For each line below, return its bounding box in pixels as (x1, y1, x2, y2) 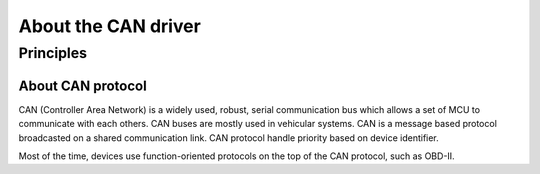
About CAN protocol (18, 77, 147, 94)
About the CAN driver (18, 15, 202, 37)
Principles (18, 44, 88, 62)
